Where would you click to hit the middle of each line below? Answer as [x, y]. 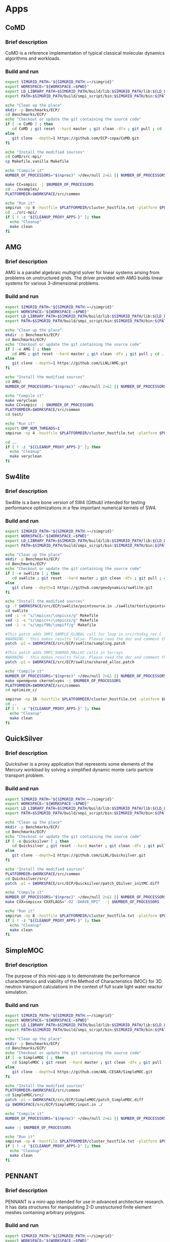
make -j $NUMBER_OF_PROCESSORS [38, 1127]
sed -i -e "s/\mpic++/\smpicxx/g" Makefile [52, 620]
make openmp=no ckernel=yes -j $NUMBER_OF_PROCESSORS [63, 681]
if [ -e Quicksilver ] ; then [37, 841]
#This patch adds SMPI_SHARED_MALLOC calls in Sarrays [64, 653]
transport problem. [25, 775]
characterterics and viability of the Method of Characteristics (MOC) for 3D [83, 981]
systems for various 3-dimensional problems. [52, 283]
